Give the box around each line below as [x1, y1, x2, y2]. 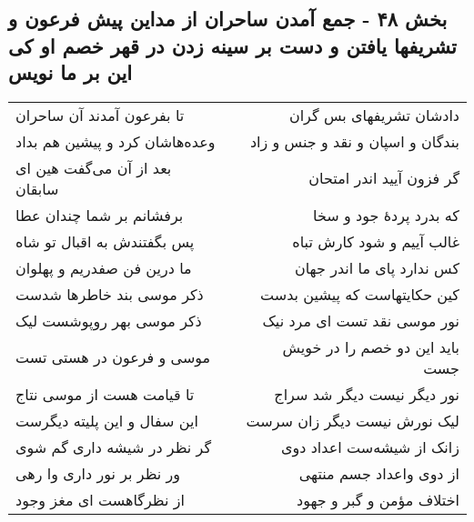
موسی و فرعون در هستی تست [15, 346, 211, 368]
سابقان [15, 177, 59, 199]
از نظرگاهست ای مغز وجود [15, 488, 185, 510]
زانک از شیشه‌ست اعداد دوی [281, 436, 459, 457]
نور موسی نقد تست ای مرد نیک [262, 309, 459, 331]
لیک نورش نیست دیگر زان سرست [246, 409, 459, 431]
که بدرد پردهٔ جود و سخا [313, 204, 459, 226]
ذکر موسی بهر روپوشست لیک [15, 309, 202, 331]
